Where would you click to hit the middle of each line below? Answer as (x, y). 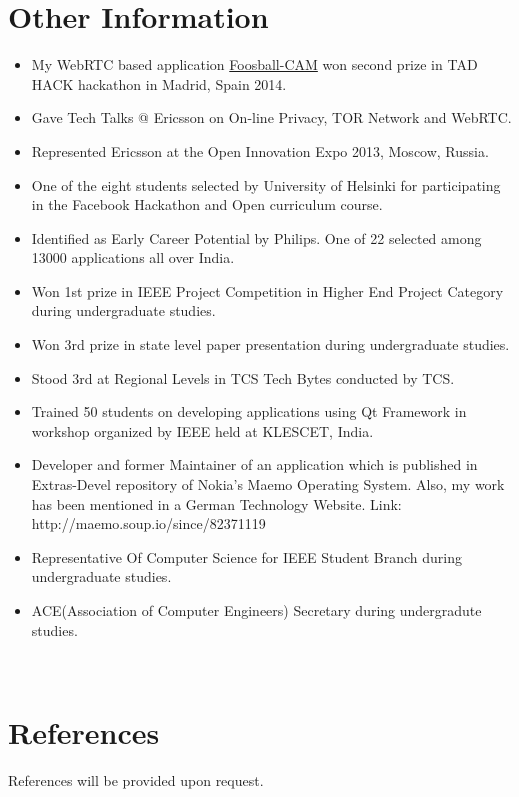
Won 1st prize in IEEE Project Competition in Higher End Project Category (267, 290)
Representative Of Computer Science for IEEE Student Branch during (247, 556)
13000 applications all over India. (133, 257)
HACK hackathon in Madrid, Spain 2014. (159, 83)
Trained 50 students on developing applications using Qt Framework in (249, 411)
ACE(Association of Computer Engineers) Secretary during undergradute (256, 610)
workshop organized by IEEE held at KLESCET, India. (202, 430)
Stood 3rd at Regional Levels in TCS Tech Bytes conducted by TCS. (243, 377)
